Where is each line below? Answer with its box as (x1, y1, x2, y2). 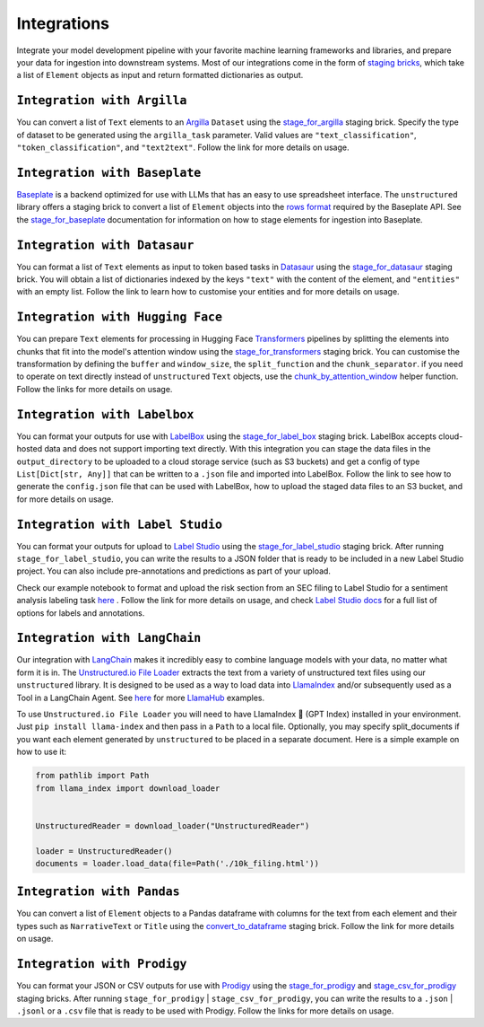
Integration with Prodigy (16, 957, 187, 971)
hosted (16, 443, 43, 454)
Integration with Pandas (16, 884, 180, 900)
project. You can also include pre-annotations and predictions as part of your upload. (16, 566, 332, 576)
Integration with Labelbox (16, 407, 194, 422)
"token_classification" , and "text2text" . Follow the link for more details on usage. (16, 142, 350, 153)
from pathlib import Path (35, 770, 150, 781)
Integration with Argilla (16, 93, 187, 108)
